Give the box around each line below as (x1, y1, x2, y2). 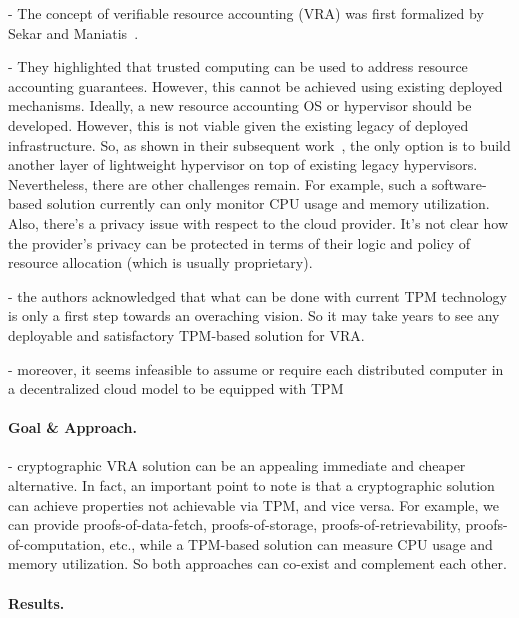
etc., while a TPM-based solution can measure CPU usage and (109, 533, 493, 554)
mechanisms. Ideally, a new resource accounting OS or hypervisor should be (8, 95, 472, 116)
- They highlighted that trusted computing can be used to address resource (8, 56, 468, 77)
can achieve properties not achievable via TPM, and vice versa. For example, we (8, 494, 500, 515)
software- (431, 173, 487, 194)
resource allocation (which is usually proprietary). (8, 252, 313, 273)
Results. (8, 592, 65, 613)
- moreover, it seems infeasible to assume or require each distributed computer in (8, 358, 504, 379)
